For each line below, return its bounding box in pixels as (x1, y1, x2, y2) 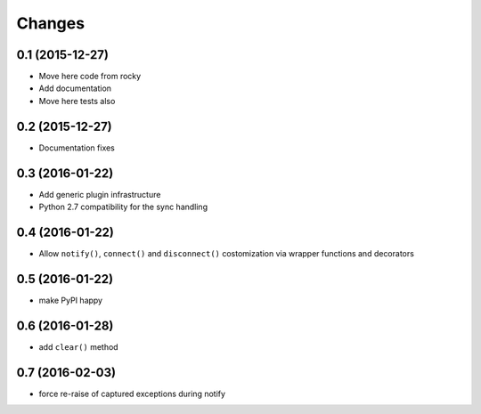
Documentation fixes (38, 142, 116, 153)
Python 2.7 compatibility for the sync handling (38, 201, 208, 213)
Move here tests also (38, 95, 116, 106)
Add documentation (38, 83, 111, 93)
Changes (16, 13, 85, 33)
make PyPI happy (38, 295, 102, 305)
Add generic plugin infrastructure (38, 189, 161, 199)
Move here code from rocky (38, 71, 142, 82)
